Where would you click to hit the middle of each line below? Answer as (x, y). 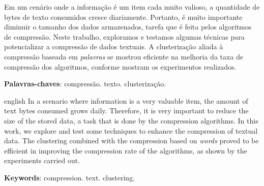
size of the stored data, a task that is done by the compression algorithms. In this (131, 120)
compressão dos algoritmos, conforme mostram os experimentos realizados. (120, 66)
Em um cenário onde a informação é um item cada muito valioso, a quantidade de (132, 7)
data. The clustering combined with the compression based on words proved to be (131, 141)
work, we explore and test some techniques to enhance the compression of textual (131, 130)
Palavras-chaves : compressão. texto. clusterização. (85, 84)
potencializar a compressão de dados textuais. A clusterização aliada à (114, 46)
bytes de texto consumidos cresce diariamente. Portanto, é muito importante (123, 17)
